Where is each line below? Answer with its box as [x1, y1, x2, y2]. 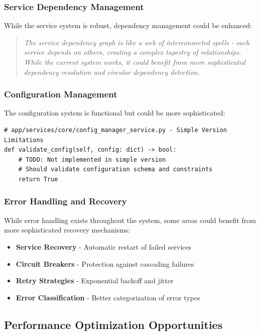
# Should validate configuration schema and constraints [18, 166, 213, 173]
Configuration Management [4, 88, 117, 100]
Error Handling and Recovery [4, 195, 127, 207]
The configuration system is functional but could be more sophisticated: [4, 107, 225, 118]
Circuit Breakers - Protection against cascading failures [16, 258, 194, 269]
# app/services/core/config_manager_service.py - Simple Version [4, 127, 227, 134]
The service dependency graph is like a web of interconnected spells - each [24, 37, 250, 47]
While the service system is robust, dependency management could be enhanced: [4, 20, 252, 31]
